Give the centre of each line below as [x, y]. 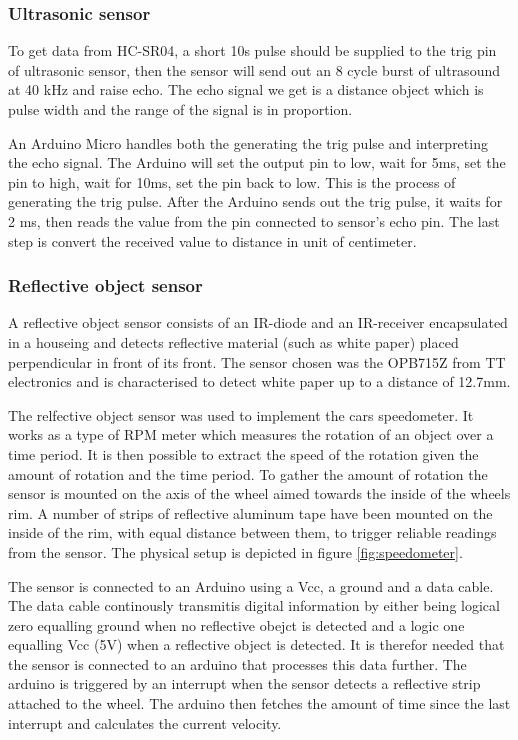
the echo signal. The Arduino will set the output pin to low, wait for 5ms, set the [257, 162]
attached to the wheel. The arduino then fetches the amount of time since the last [259, 703]
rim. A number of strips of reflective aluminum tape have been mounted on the [250, 512]
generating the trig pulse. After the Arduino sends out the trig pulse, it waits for [255, 201]
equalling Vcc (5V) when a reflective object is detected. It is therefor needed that [256, 644]
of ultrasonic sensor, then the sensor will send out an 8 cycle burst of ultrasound [254, 69]
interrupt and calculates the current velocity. [145, 722]
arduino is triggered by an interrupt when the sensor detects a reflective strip [244, 683]
